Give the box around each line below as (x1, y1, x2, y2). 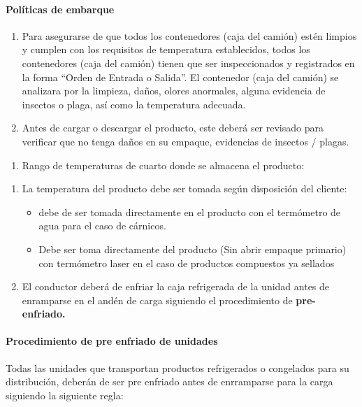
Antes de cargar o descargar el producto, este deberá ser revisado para (22, 120, 324, 135)
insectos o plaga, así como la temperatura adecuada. (22, 97, 246, 111)
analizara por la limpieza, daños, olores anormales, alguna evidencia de (22, 83, 326, 98)
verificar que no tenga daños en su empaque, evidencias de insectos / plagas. (22, 134, 349, 148)
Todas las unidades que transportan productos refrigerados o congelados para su (6, 360, 349, 375)
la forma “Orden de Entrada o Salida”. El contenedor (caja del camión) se (22, 69, 339, 84)
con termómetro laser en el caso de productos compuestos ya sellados (38, 255, 335, 270)
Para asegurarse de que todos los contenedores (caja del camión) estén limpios (22, 28, 357, 43)
